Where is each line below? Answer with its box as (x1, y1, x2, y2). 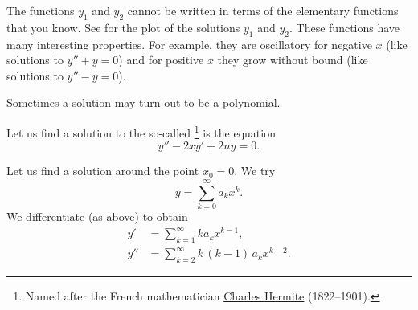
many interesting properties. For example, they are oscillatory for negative (6, 35, 372, 52)
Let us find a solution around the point (6, 162, 199, 179)
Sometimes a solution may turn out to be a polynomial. (6, 94, 281, 111)
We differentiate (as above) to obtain (6, 207, 188, 224)
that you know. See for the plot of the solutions (6, 18, 240, 35)
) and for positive (118, 51, 204, 68)
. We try (234, 162, 276, 179)
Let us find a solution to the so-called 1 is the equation (6, 121, 276, 141)
